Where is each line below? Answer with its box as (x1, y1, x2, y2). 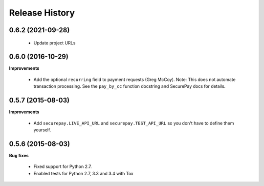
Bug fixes (9, 152, 29, 158)
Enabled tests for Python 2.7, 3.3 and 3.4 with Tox (33, 170, 134, 176)
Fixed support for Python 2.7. (33, 164, 92, 169)
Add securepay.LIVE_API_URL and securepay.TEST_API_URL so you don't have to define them (33, 120, 234, 126)
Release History (9, 7, 75, 18)
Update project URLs (33, 40, 76, 46)
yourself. (33, 127, 51, 133)
